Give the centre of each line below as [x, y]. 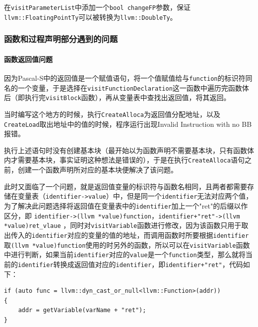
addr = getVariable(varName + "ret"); [82, 310]
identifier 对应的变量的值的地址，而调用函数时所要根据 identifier [140, 235]
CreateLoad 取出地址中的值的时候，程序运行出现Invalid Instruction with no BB [128, 124]
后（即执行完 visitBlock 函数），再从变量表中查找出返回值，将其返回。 [117, 97]
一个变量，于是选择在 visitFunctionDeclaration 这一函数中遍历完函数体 [133, 87]
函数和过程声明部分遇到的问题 [61, 39]
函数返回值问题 [28, 59]
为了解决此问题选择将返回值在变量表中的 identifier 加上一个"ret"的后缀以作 [126, 205]
